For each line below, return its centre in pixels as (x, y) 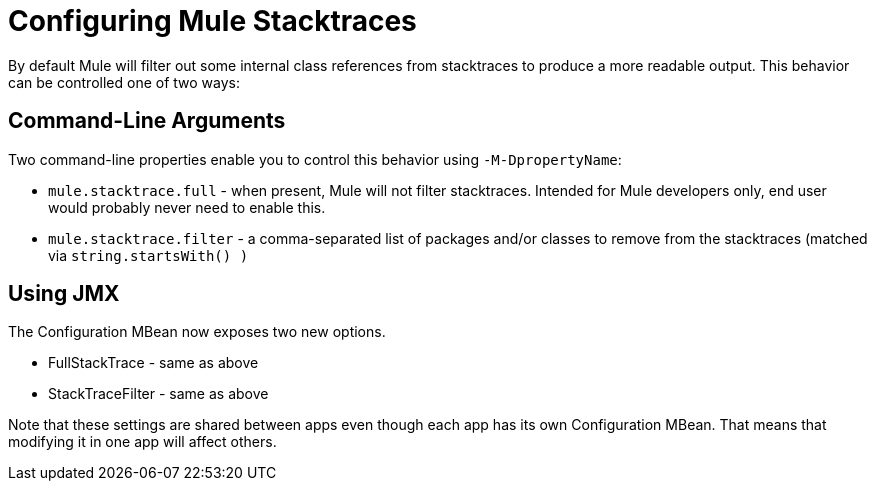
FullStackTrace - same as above (153, 363)
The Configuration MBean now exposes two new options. (197, 332)
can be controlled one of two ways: (124, 82)
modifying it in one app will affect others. (142, 442)
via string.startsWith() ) (148, 255)
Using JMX (64, 294)
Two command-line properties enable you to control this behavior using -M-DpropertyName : (315, 159)
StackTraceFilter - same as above (158, 394)
